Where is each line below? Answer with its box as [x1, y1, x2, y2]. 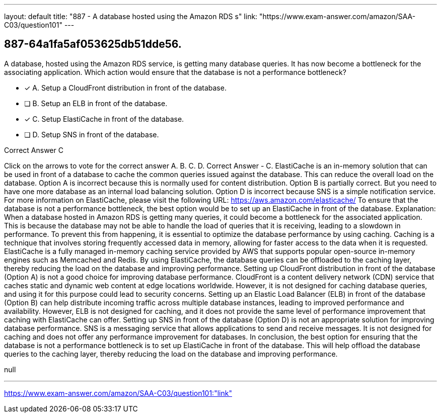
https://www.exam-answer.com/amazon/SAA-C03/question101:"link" [4, 388, 232, 397]
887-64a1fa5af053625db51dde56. [4, 38, 182, 51]
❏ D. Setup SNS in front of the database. [24, 130, 159, 139]
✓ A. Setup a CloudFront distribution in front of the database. [24, 83, 227, 92]
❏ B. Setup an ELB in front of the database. [24, 99, 168, 108]
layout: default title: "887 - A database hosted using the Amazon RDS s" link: [4, 12, 258, 21]
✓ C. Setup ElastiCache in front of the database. [24, 114, 184, 123]
